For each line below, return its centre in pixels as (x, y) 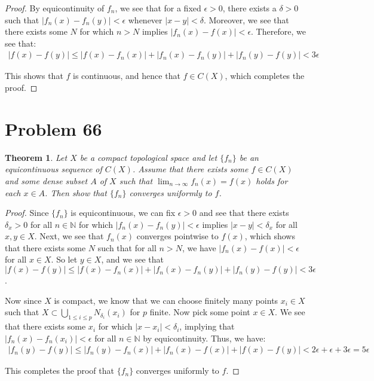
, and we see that (133, 259)
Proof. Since (27, 213)
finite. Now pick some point (200, 312)
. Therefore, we (278, 31)
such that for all (127, 247)
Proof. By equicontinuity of (55, 8)
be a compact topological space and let (148, 157)
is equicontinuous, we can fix (123, 213)
